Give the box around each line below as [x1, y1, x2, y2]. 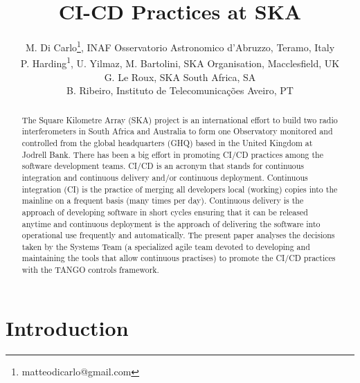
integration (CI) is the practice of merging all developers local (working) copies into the [21, 183, 338, 195]
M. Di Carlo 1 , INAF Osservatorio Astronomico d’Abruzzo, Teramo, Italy [25, 38, 335, 54]
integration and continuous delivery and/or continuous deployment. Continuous [21, 171, 308, 183]
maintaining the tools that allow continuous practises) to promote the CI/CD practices [21, 252, 336, 264]
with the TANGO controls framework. [21, 264, 159, 276]
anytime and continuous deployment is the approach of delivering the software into [21, 217, 321, 229]
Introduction [6, 313, 129, 341]
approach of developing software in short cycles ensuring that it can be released [21, 206, 308, 217]
